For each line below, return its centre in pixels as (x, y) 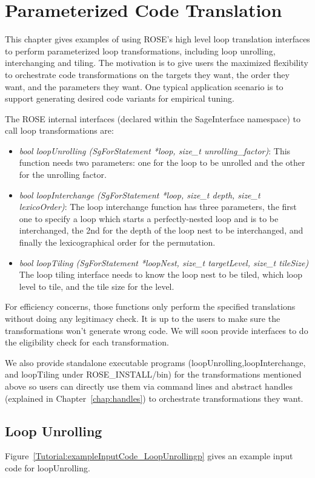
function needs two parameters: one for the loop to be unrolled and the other (162, 162)
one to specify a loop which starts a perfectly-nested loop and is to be (149, 218)
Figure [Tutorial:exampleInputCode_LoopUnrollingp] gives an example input (149, 456)
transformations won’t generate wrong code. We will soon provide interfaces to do (157, 330)
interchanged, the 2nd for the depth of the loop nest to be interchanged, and (161, 230)
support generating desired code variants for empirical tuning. (120, 98)
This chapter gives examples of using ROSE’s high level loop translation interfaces (157, 39)
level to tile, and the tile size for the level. (97, 286)
